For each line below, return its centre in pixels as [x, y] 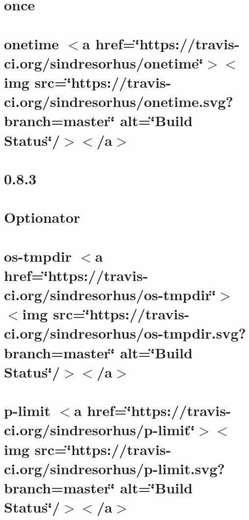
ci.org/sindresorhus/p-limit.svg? [114, 468]
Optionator [42, 217]
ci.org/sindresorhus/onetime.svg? [119, 101]
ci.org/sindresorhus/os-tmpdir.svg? [125, 333]
